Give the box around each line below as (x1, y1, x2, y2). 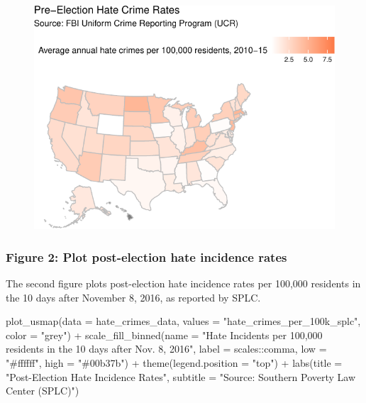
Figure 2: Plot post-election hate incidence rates (6, 248, 287, 265)
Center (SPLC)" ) (6, 383, 79, 398)
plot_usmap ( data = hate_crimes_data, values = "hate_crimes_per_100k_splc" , (6, 314, 361, 329)
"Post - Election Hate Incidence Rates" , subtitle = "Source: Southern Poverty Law (6, 369, 356, 384)
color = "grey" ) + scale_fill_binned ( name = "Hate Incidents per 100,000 (6, 327, 323, 342)
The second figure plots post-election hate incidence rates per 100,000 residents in (6, 276, 361, 291)
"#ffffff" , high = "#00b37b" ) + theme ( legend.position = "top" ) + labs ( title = (6, 355, 343, 370)
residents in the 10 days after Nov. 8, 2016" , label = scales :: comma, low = (6, 341, 327, 356)
